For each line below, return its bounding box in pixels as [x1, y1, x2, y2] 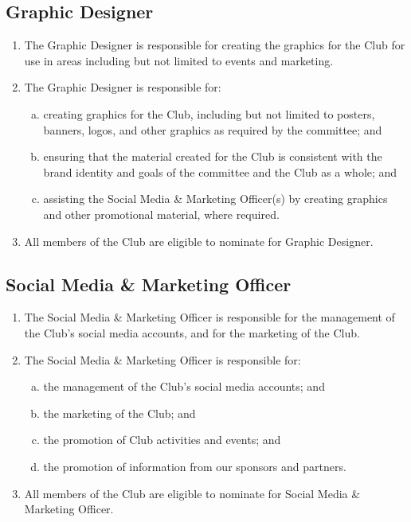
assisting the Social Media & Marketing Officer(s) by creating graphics [43, 190, 388, 207]
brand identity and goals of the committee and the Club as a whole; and [43, 163, 397, 180]
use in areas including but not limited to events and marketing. [24, 52, 334, 68]
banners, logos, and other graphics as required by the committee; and [43, 121, 382, 138]
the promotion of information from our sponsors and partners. [43, 458, 346, 474]
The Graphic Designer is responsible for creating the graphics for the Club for [24, 37, 405, 53]
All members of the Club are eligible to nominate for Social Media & [24, 485, 361, 501]
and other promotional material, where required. [43, 205, 280, 222]
